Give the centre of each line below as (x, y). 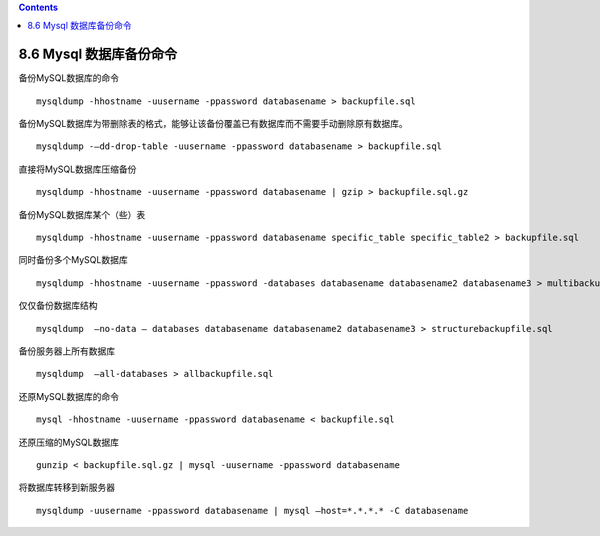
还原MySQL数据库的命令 (69, 396)
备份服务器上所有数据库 (66, 351)
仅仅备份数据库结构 (58, 306)
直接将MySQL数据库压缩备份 (77, 169)
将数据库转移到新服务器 (66, 487)
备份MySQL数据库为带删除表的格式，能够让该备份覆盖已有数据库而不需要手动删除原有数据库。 (213, 124)
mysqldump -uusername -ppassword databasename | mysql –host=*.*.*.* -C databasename (252, 510)
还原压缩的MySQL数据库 (69, 442)
